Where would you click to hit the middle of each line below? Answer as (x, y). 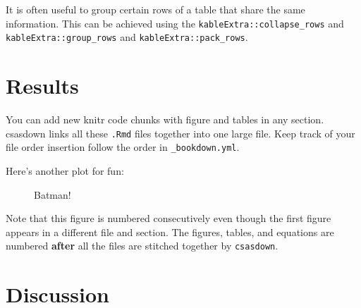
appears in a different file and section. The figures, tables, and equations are (170, 232)
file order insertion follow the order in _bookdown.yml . (123, 147)
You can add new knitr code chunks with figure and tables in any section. (165, 119)
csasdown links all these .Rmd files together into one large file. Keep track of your (180, 133)
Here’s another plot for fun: (65, 170)
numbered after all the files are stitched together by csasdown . (142, 246)
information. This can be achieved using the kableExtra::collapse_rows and (175, 23)
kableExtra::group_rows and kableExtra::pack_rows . (127, 37)
